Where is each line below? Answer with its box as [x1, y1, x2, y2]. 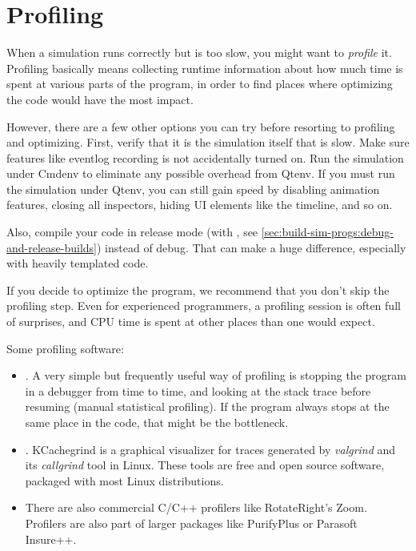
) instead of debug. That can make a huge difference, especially [96, 239, 406, 255]
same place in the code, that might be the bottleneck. [25, 414, 289, 430]
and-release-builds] [6, 239, 97, 255]
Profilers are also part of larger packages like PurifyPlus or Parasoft [25, 514, 358, 531]
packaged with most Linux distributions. [25, 472, 224, 489]
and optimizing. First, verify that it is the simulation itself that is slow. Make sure [6, 134, 410, 151]
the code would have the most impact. [6, 90, 194, 107]
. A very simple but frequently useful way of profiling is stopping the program [25, 367, 406, 384]
